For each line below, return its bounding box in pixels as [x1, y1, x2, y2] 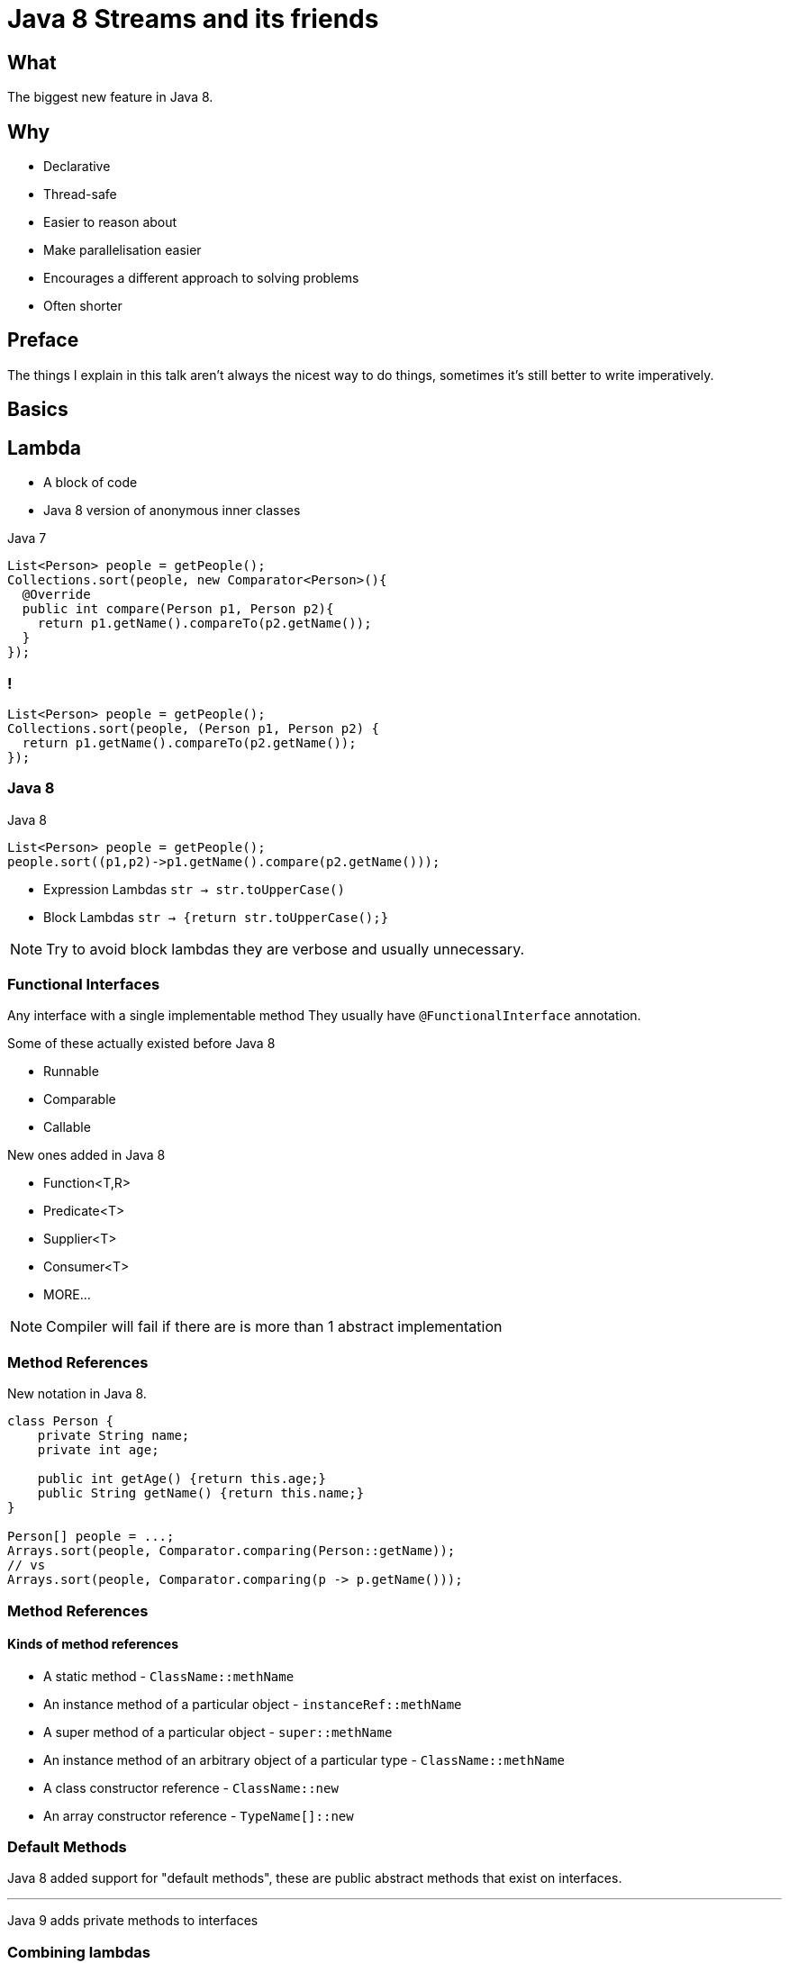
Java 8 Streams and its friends [7, 4, 379, 34]
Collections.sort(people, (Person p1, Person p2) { [7, 720, 380, 736]
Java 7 [7, 530, 47, 547]
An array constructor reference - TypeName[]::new [43, 1807, 354, 1823]
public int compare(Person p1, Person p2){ [22, 602, 334, 617]
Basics [7, 398, 68, 421]
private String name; [37, 1428, 190, 1443]
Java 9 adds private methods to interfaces [7, 1913, 258, 1929]
